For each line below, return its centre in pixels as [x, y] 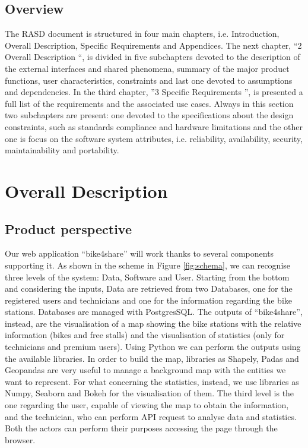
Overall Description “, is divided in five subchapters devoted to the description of [153, 57]
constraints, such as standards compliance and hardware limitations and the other [154, 126]
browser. [20, 439]
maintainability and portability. [62, 150]
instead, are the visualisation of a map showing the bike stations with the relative [153, 323]
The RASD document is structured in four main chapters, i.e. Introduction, [142, 34]
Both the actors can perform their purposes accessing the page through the [141, 428]
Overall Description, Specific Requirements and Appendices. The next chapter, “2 [153, 45]
